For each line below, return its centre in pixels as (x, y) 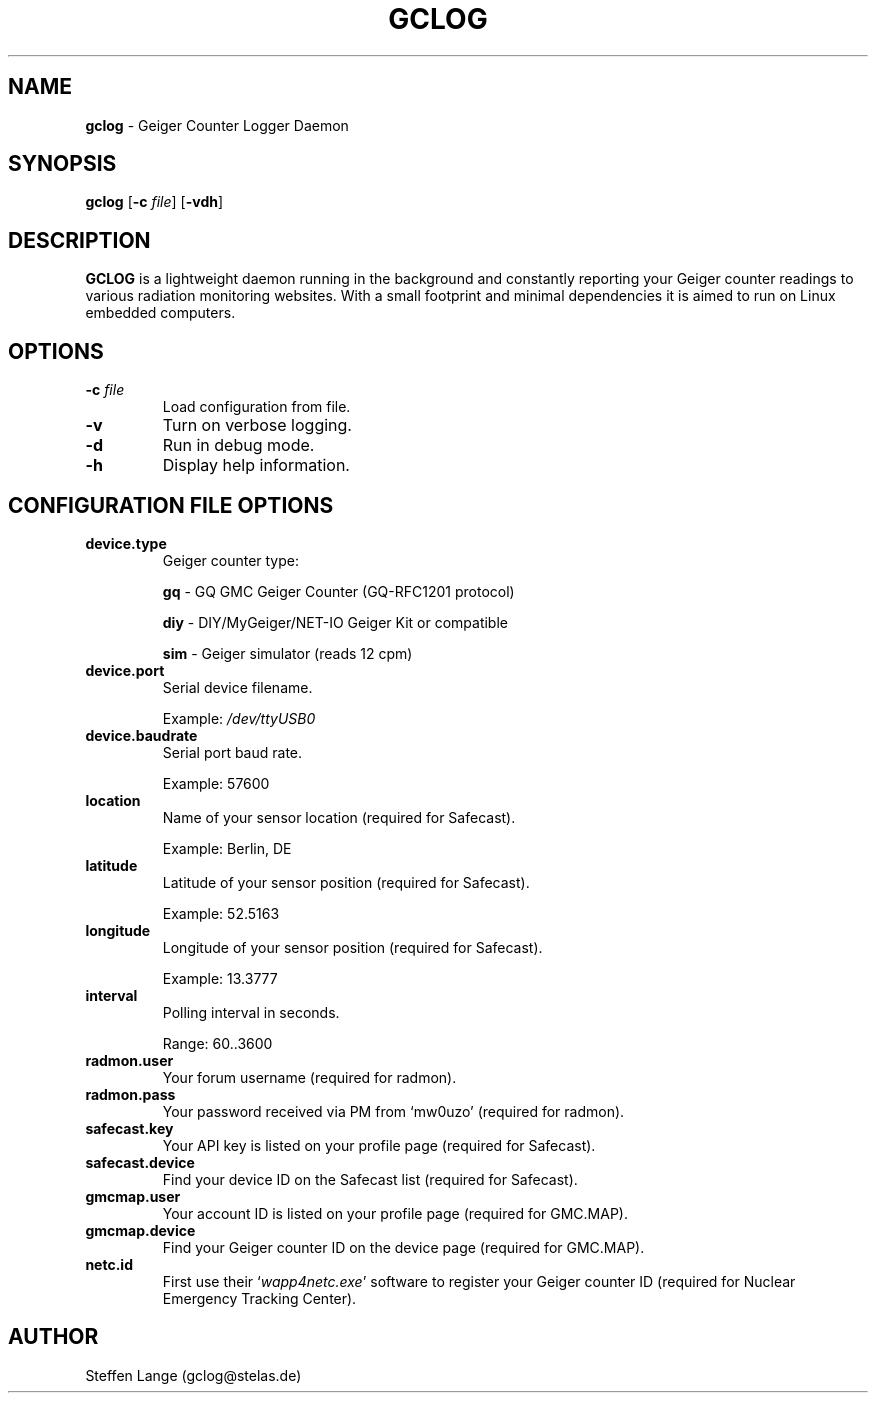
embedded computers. (160, 313)
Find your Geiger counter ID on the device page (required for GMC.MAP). (403, 1247)
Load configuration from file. (256, 407)
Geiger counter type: (230, 560)
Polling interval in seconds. (251, 1012)
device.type (126, 543)
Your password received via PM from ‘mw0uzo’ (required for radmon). (393, 1111)
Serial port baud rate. (232, 752)
